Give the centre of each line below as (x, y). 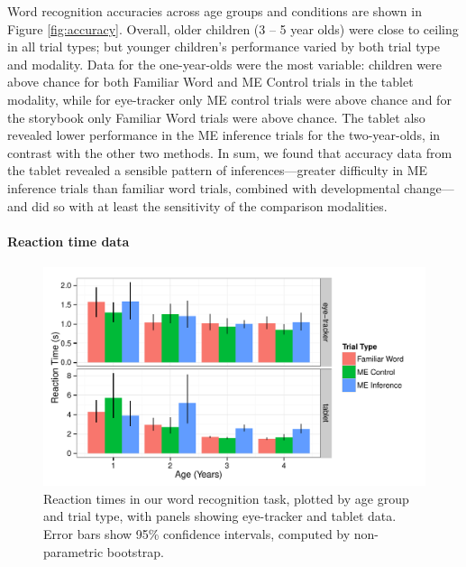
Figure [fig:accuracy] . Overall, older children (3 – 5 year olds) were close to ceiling (233, 28)
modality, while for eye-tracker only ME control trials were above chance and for (229, 99)
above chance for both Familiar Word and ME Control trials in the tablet (210, 82)
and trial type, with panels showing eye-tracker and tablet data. (220, 516)
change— (429, 187)
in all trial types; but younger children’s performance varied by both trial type (224, 46)
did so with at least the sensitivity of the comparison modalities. (210, 205)
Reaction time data (69, 241)
